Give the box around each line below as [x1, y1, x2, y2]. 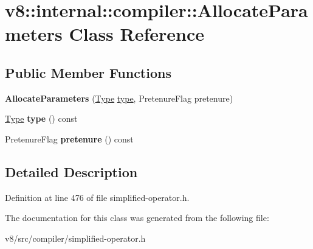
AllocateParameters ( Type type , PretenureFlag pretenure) [5, 91, 233, 104]
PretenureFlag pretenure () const [5, 132, 134, 145]
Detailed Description [5, 162, 138, 181]
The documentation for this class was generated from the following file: [5, 211, 269, 224]
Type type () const [5, 112, 78, 125]
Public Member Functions [5, 63, 171, 82]
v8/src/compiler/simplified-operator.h [5, 231, 146, 244]
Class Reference [69, 21, 205, 46]
